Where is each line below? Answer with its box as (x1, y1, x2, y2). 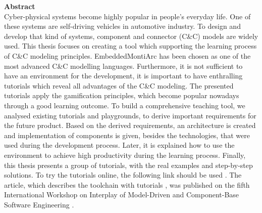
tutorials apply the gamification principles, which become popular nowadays (4, 90, 239, 101)
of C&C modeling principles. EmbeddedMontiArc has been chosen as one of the (4, 50, 251, 61)
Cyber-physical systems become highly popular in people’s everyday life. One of (4, 11, 251, 21)
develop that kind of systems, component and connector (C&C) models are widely (4, 30, 258, 41)
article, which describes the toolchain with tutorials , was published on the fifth (4, 179, 250, 190)
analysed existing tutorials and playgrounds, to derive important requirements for (4, 110, 256, 120)
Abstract (4, 1, 35, 11)
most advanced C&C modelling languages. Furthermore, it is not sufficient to (4, 60, 243, 71)
